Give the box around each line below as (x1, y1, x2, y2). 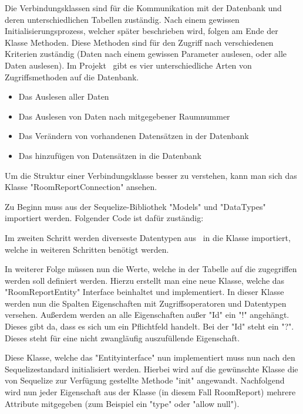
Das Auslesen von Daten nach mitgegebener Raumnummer (18, 110, 230, 122)
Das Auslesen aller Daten (18, 90, 109, 103)
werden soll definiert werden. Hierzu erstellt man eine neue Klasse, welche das (5, 274, 285, 286)
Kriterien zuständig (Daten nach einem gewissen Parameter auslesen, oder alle (5, 47, 287, 60)
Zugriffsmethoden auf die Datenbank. (5, 70, 139, 83)
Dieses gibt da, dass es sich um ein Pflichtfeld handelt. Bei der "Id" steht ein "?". (5, 320, 294, 332)
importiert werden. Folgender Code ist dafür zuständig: (5, 212, 204, 224)
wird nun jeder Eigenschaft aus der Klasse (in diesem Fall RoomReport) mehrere (5, 386, 296, 398)
